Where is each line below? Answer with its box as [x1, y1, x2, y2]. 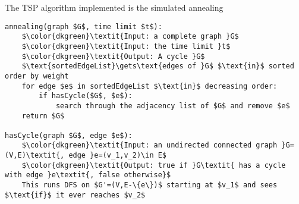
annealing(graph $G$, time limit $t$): [5, 22, 162, 31]
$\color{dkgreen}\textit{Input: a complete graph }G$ [21, 32, 239, 41]
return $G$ [21, 111, 65, 120]
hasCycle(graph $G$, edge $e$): [5, 131, 133, 140]
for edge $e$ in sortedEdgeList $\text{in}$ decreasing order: [21, 81, 278, 90]
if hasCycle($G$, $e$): [39, 92, 133, 101]
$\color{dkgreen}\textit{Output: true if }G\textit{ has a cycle [21, 161, 286, 170]
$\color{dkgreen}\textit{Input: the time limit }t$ [21, 42, 231, 51]
